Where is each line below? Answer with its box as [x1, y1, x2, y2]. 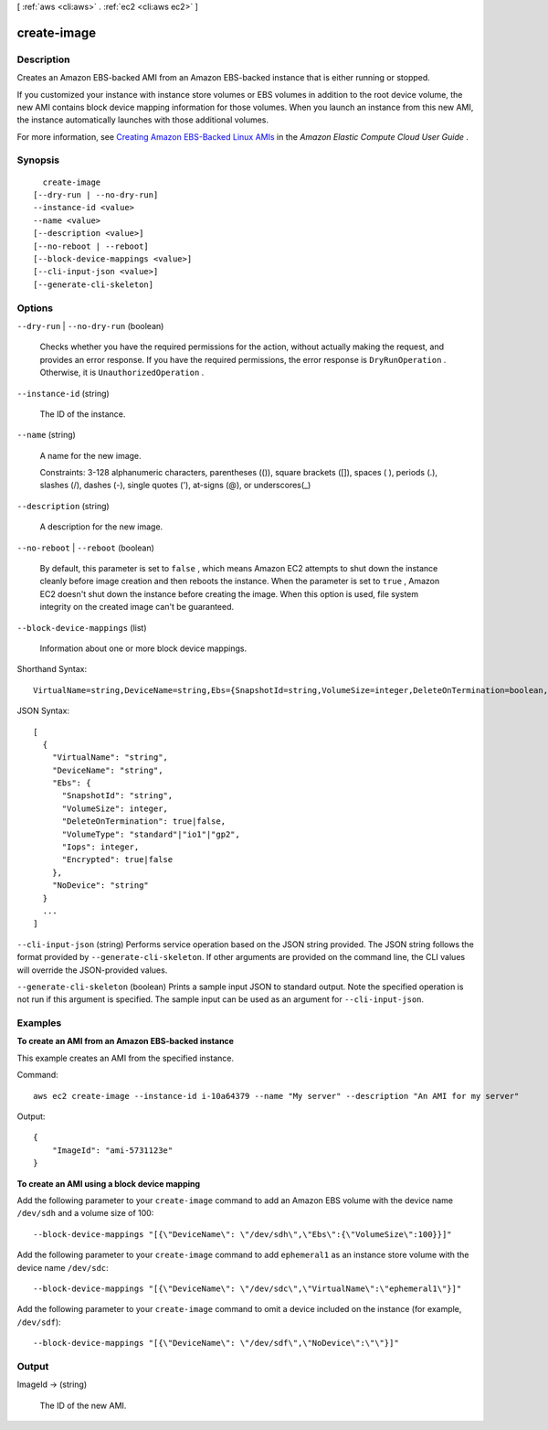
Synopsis [16, 154, 59, 166]
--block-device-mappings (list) [16, 622, 147, 633]
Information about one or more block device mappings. [39, 643, 247, 654]
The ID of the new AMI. [39, 1400, 127, 1411]
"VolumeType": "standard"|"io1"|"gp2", [61, 828, 241, 839]
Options [16, 302, 54, 315]
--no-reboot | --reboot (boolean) [16, 542, 155, 553]
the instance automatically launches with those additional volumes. [16, 114, 269, 125]
